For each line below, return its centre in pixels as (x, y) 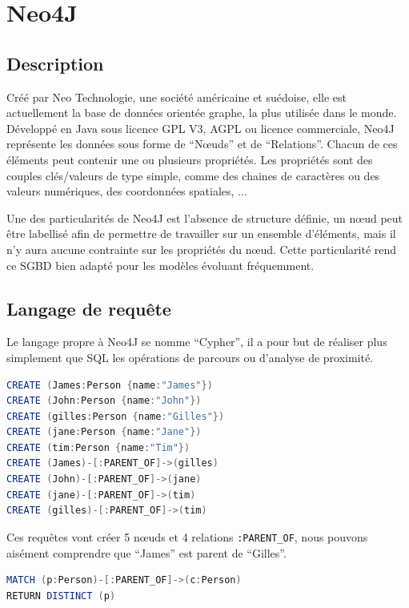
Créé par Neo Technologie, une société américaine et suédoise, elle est (176, 97)
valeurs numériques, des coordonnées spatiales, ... (127, 191)
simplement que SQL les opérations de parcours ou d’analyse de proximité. (190, 357)
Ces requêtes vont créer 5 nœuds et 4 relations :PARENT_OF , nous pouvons (187, 536)
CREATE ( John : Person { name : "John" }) (104, 401)
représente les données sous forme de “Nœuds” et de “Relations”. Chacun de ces (202, 144)
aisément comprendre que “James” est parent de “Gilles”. (146, 552)
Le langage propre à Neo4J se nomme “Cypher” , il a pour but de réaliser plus (197, 342)
